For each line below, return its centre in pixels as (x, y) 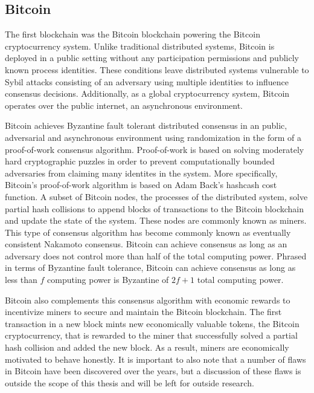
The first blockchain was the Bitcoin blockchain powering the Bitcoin (133, 34)
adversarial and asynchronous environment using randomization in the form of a (153, 137)
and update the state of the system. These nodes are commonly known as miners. (156, 220)
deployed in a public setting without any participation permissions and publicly (152, 58)
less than (21, 280)
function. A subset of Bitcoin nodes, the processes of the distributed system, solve (156, 196)
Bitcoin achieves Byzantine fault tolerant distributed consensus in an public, (146, 125)
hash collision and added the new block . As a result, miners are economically (147, 347)
